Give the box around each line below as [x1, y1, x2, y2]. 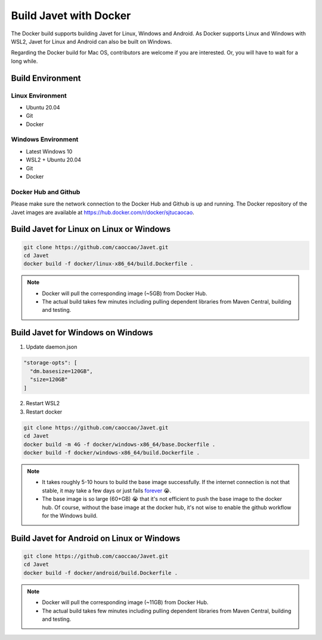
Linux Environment [11, 91, 67, 100]
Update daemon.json [26, 344, 78, 351]
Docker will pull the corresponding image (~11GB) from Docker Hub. [42, 599, 209, 606]
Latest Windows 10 [26, 148, 73, 155]
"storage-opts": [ [23, 359, 78, 366]
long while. [11, 57, 38, 65]
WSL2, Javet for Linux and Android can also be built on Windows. [11, 38, 172, 45]
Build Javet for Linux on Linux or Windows [11, 224, 171, 234]
